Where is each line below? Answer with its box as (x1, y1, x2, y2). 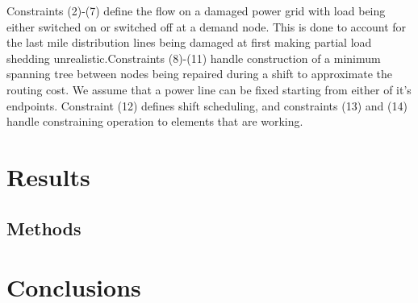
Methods (6, 215, 82, 240)
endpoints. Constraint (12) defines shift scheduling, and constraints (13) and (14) (6, 97, 408, 114)
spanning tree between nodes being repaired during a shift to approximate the (6, 65, 393, 82)
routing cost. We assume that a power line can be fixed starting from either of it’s (6, 81, 412, 98)
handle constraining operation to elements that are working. (6, 113, 303, 130)
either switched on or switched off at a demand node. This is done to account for (6, 18, 407, 35)
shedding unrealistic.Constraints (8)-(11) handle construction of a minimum (6, 49, 381, 66)
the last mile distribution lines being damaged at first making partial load (6, 34, 372, 51)
